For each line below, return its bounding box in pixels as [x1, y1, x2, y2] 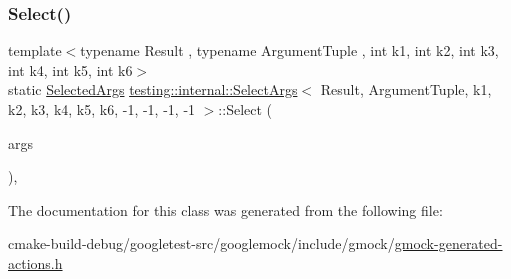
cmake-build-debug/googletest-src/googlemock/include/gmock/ [8, 233, 395, 254]
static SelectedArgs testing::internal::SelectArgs [8, 79, 298, 100]
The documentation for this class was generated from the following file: [8, 199, 443, 220]
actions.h [8, 252, 63, 273]
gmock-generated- [394, 233, 503, 254]
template [8, 40, 62, 61]
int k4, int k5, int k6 [8, 59, 133, 80]
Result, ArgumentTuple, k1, [320, 79, 492, 100]
